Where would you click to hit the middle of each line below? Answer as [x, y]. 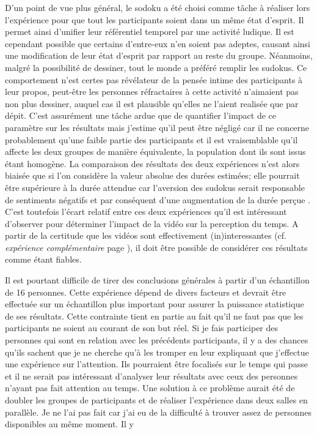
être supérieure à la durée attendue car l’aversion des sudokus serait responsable [155, 187]
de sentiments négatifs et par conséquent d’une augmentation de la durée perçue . [158, 199]
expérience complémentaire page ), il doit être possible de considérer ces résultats [156, 247]
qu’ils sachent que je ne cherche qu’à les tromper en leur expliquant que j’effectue [157, 352]
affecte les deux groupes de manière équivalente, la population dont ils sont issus [155, 152]
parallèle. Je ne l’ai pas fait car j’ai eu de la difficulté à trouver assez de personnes [158, 412]
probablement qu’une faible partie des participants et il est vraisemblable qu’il [151, 139]
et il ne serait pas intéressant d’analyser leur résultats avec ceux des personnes [151, 376]
